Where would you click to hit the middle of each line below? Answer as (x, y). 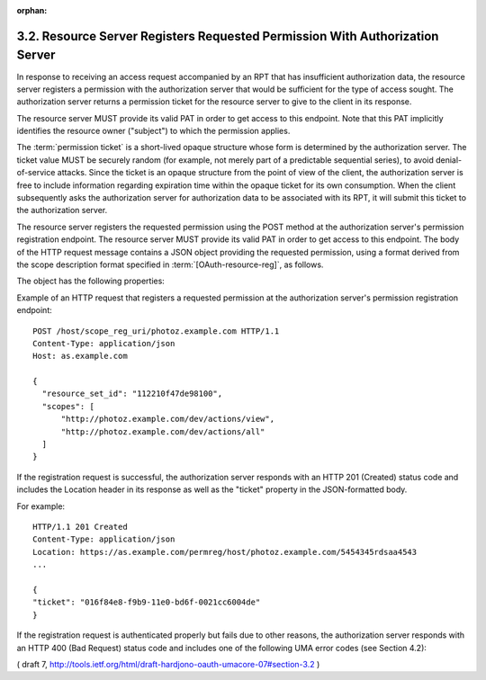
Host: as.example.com (80, 356)
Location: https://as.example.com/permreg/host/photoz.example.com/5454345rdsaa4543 (225, 552)
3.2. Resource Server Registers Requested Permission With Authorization (228, 36)
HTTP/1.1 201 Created (80, 527)
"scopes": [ (68, 406)
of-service (36, 173)
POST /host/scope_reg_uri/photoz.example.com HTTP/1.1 (156, 331)
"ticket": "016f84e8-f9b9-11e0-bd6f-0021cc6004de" (147, 602)
